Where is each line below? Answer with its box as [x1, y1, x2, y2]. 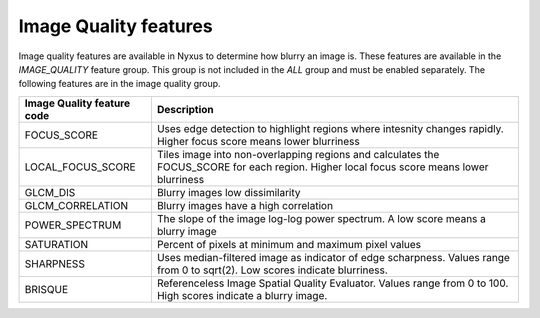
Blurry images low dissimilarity [156, 185, 301, 199]
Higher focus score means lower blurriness [156, 134, 360, 148]
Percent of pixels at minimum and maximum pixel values [156, 237, 422, 251]
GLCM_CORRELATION [24, 198, 129, 212]
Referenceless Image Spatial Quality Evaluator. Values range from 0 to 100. [156, 276, 509, 290]
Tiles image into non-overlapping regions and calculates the [156, 147, 440, 161]
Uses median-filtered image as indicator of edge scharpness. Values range [156, 250, 510, 264]
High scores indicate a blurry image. [156, 288, 328, 302]
